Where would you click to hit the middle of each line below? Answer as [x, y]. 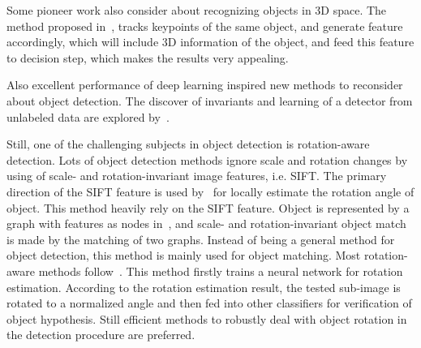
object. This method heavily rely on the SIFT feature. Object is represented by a [208, 207]
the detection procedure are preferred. [101, 335]
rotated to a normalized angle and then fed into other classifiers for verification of [209, 303]
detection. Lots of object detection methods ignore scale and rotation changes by [207, 159]
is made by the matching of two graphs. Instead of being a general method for [201, 239]
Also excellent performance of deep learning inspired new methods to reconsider [205, 85]
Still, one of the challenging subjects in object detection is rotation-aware [188, 144]
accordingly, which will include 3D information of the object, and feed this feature [210, 42]
